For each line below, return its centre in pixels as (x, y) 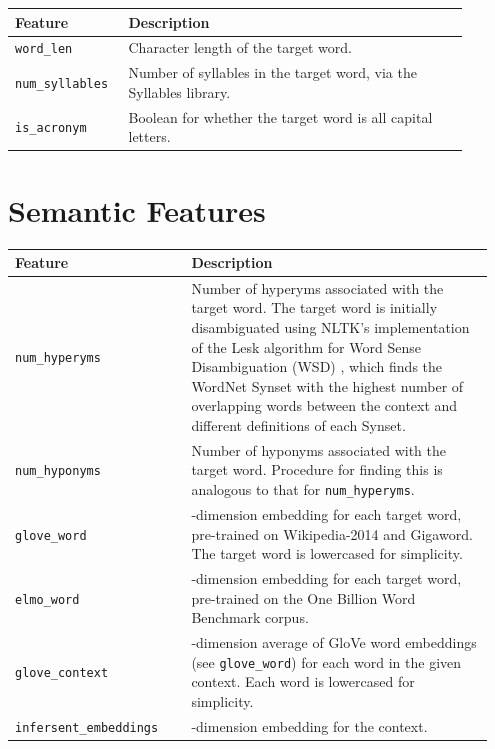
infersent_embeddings (87, 727)
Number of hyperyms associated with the (317, 287)
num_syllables (62, 84)
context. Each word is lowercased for (303, 681)
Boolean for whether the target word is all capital (280, 116)
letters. (149, 136)
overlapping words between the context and (324, 405)
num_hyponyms (58, 471)
